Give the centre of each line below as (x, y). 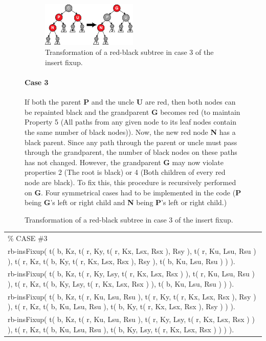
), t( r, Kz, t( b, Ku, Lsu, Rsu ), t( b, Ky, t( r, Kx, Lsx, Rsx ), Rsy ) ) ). (121, 306)
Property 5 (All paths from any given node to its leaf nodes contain (130, 122)
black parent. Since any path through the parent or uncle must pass (131, 142)
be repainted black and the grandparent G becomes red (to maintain (132, 112)
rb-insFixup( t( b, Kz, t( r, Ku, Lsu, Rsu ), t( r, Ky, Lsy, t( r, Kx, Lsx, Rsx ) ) (131, 319)
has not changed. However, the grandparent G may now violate (124, 162)
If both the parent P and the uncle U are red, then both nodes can (130, 102)
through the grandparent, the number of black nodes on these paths (131, 152)
